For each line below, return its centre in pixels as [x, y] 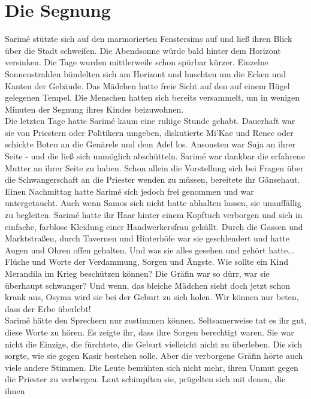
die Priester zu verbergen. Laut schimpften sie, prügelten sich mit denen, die [145, 379]
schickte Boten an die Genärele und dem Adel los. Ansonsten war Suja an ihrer [150, 144]
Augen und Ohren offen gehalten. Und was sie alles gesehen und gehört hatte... [150, 250]
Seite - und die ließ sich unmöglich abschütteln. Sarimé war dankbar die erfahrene [155, 156]
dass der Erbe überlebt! [48, 308]
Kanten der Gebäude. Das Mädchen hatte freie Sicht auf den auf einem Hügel [147, 85]
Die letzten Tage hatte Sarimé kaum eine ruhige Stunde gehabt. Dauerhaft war [150, 121]
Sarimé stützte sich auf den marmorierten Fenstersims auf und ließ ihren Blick [149, 39]
